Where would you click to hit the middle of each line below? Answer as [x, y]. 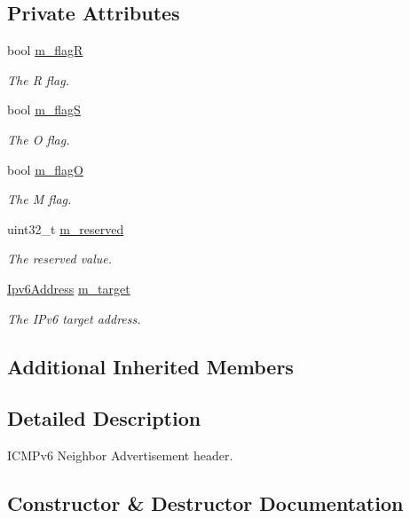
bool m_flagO [45, 169]
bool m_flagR [45, 50]
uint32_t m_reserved [66, 228]
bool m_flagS [44, 110]
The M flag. [39, 199]
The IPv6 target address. [74, 318]
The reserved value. [60, 259]
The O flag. [39, 139]
